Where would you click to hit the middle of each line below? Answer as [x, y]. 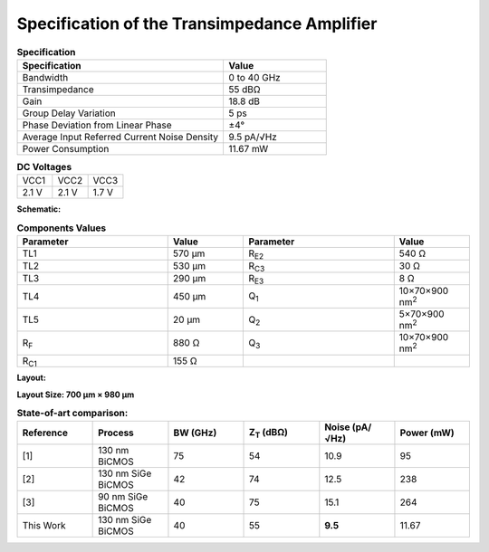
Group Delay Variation [69, 113]
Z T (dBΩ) [269, 433]
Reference [45, 433]
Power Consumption [66, 148]
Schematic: [39, 209]
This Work [44, 525]
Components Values [62, 228]
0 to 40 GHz [254, 77]
